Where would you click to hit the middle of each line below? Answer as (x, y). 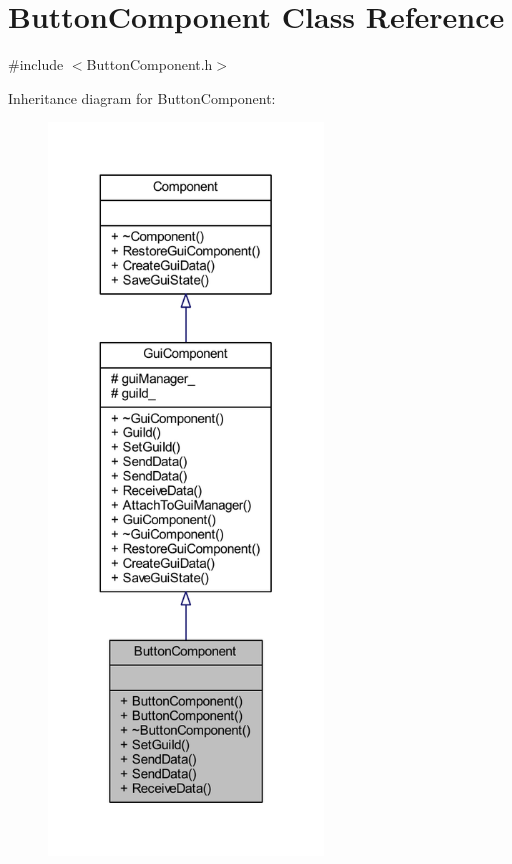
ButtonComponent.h (149, 64)
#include (36, 64)
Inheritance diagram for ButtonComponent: (142, 97)
